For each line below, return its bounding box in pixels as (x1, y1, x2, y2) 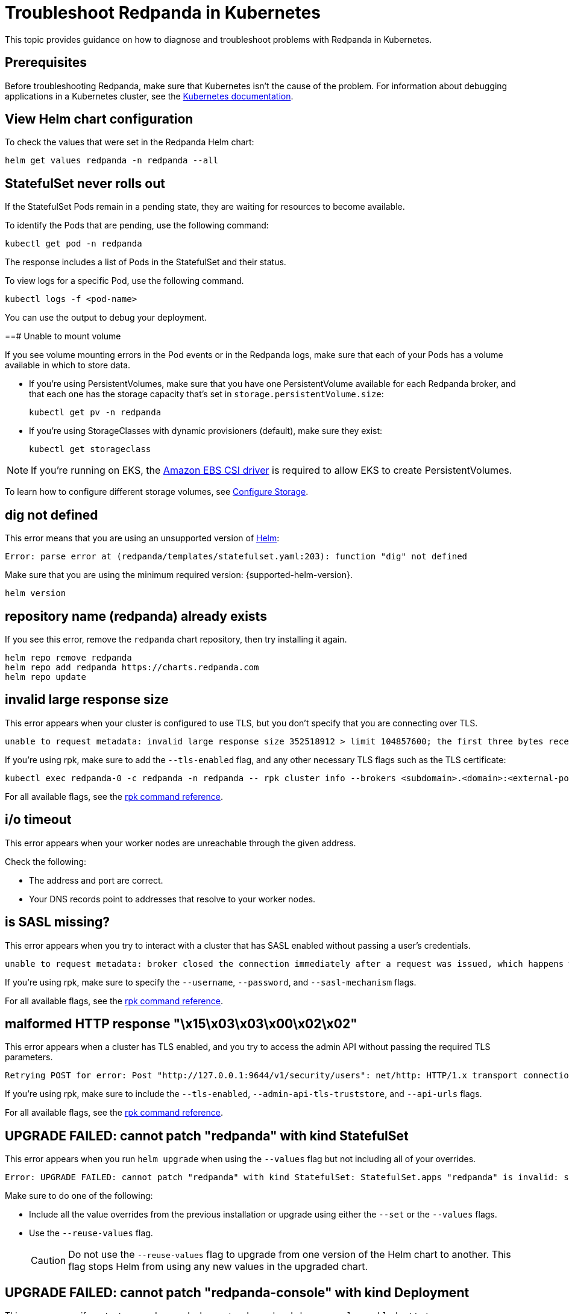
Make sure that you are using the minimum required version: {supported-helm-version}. (5, 570, 353, 580)
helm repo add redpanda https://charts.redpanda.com (5, 662, 259, 672)
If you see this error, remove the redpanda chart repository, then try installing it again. (5, 633, 347, 644)
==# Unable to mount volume (5, 331, 121, 342)
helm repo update (5, 671, 86, 682)
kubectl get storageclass (29, 444, 151, 454)
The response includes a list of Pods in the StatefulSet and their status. (5, 257, 286, 268)
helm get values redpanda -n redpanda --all (5, 156, 219, 166)
